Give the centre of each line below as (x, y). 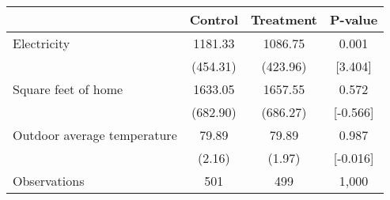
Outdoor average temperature (95, 135)
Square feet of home (68, 89)
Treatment (284, 19)
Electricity (42, 43)
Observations (49, 181)
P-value (354, 19)
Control (214, 19)
